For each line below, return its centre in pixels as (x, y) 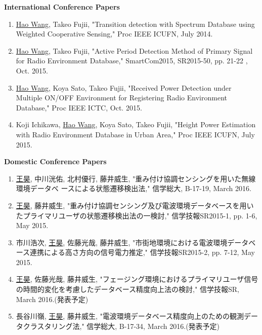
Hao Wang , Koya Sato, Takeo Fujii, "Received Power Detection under (124, 87)
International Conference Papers (62, 7)
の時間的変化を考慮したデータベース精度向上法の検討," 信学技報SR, (127, 289)
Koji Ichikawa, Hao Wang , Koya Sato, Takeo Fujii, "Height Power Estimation (136, 124)
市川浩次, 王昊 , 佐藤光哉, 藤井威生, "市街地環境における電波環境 (122, 242)
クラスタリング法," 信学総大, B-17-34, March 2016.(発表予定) (121, 326)
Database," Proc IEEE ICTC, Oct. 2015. (79, 107)
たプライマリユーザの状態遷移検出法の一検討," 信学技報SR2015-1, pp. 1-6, (137, 215)
